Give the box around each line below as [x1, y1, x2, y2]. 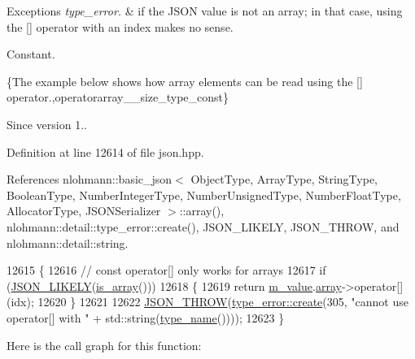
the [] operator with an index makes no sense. [7, 18, 234, 35]
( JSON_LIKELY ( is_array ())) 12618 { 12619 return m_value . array [7, 277, 342, 294]
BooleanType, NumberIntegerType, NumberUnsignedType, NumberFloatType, [7, 186, 401, 203]
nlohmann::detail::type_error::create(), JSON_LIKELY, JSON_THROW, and [7, 218, 400, 235]
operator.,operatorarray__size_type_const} [7, 89, 229, 106]
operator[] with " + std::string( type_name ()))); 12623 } [7, 309, 285, 326]
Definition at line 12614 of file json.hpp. [7, 143, 204, 160]
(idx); [7, 293, 34, 310]
